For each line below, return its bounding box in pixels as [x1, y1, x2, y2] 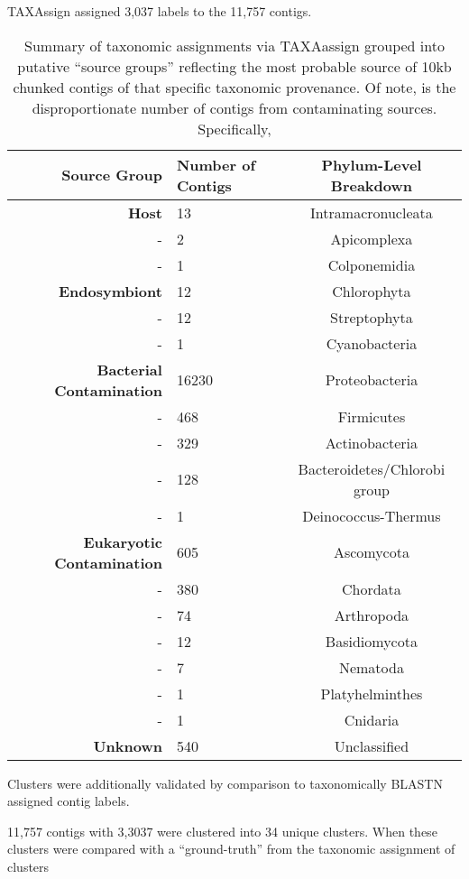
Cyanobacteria [326, 332, 418, 354]
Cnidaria [344, 708, 400, 730]
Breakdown [330, 174, 413, 196]
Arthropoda [334, 604, 409, 625]
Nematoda [338, 656, 404, 678]
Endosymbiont [58, 280, 162, 301]
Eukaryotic [83, 531, 162, 552]
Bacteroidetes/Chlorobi [298, 458, 446, 479]
